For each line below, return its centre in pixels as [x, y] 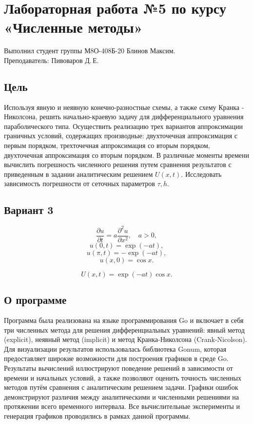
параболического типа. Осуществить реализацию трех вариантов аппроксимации [123, 126]
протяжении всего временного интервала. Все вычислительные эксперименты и [122, 406]
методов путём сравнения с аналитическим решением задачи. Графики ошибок [121, 387]
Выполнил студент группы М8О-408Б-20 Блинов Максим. [90, 51]
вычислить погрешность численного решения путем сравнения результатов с [118, 164]
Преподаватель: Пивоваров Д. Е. [51, 60]
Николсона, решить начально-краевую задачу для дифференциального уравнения [124, 117]
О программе [35, 300]
